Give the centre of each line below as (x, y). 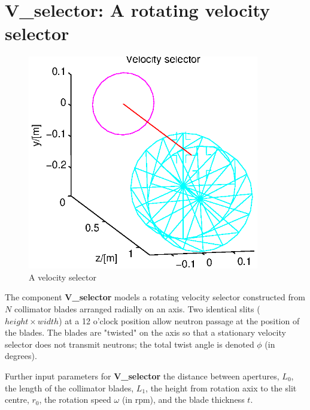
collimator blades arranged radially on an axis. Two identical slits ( (137, 308)
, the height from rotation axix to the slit (221, 388)
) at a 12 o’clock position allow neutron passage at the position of (179, 320)
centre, (17, 400)
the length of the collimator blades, (69, 388)
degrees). (21, 356)
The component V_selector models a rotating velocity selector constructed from (155, 297)
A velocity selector (63, 277)
